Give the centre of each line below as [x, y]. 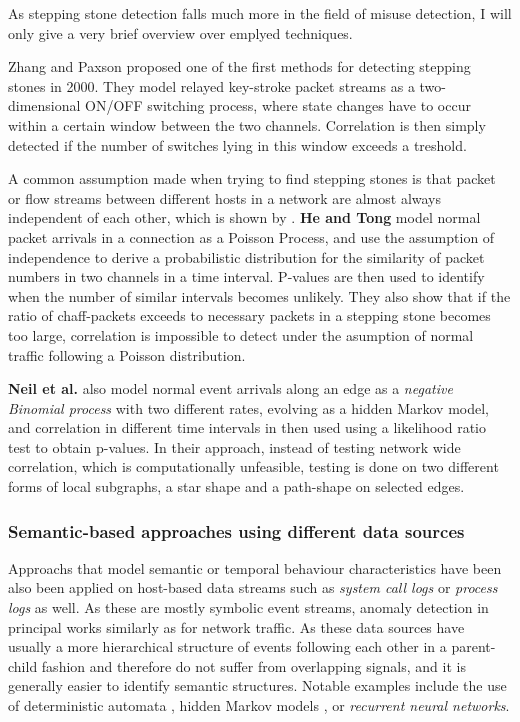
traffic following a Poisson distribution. [127, 354]
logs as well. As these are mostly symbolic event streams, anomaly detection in [248, 607]
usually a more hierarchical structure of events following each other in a [227, 646]
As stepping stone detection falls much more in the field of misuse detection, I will [260, 13]
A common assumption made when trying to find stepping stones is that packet [252, 178]
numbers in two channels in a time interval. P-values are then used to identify [246, 276]
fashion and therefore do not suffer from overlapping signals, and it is [253, 665]
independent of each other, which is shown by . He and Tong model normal [244, 217]
